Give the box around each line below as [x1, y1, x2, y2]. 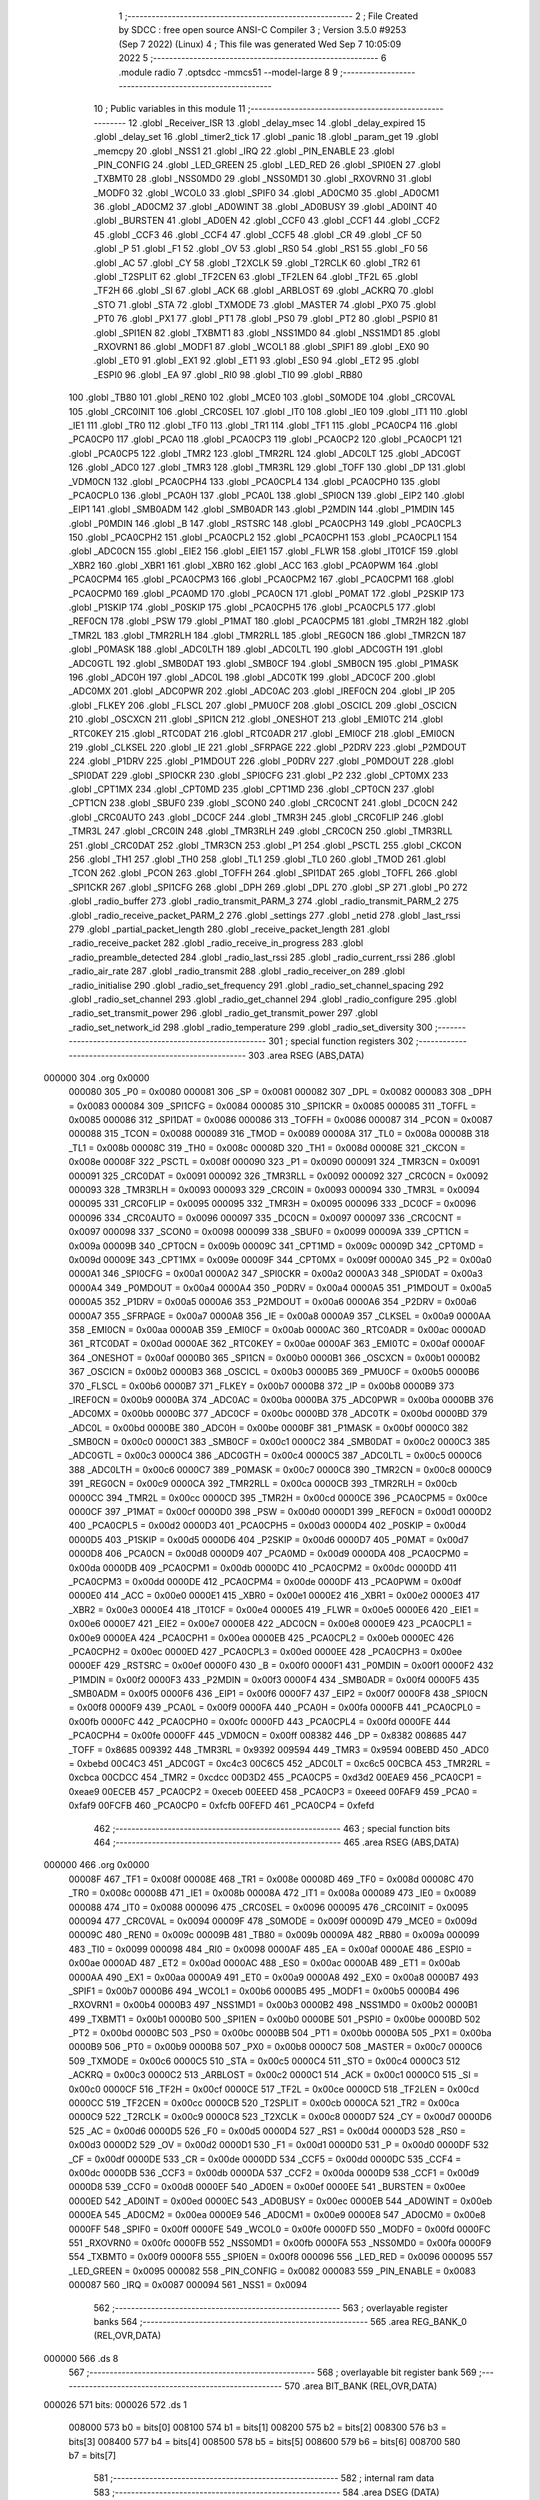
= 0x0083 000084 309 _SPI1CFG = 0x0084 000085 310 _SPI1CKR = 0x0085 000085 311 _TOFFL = [68, 1100, 477, 1112]
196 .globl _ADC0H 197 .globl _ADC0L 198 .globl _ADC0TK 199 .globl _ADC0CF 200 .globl [68, 671, 436, 683]
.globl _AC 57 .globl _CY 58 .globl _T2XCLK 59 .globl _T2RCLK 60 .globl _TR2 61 [93, 256, 421, 269]
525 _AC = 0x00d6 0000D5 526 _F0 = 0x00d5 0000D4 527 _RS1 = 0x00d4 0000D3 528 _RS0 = [68, 2125, 467, 2137]
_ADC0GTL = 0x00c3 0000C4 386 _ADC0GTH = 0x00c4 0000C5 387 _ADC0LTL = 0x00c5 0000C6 [68, 1450, 482, 1462]
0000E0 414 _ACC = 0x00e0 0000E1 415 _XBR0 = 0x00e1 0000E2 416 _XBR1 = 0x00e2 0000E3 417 [68, 1590, 480, 1602]
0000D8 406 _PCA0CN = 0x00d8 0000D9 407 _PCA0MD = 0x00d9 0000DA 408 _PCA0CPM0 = [68, 1548, 470, 1560]
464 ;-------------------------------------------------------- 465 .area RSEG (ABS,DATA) [93, 1836, 460, 1848]
